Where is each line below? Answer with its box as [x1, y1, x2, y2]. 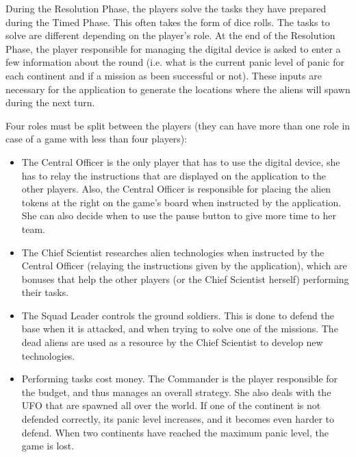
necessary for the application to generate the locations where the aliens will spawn [5, 82, 351, 96]
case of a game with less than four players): [5, 132, 188, 146]
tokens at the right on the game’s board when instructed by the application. [21, 195, 342, 209]
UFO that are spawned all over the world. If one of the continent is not [21, 398, 321, 412]
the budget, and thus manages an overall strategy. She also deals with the [21, 384, 331, 399]
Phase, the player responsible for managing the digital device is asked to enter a [5, 41, 341, 55]
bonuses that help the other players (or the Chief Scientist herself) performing [21, 271, 349, 286]
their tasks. [21, 285, 69, 299]
